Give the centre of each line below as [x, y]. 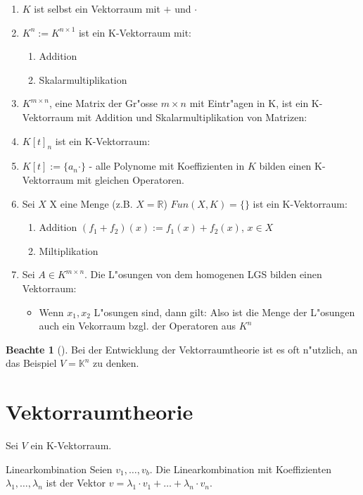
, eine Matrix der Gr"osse [103, 103]
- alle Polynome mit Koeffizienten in [167, 166]
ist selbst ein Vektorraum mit [97, 8]
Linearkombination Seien [59, 469]
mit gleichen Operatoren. [130, 179]
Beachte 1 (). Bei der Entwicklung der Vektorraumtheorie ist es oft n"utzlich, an [181, 349]
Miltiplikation [69, 250]
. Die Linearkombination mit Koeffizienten [240, 469]
